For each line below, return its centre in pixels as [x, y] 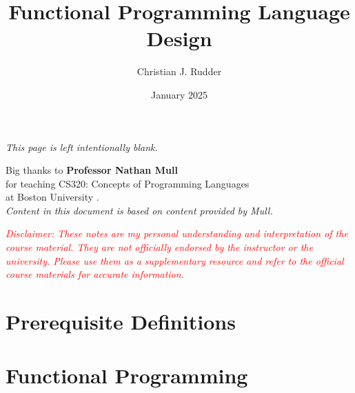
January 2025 [179, 94]
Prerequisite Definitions [121, 322]
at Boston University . [52, 197]
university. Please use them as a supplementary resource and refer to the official [175, 260]
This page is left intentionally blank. [82, 147]
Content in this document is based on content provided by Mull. [139, 210]
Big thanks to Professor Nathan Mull [92, 170]
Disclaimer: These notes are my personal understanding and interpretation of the [177, 233]
